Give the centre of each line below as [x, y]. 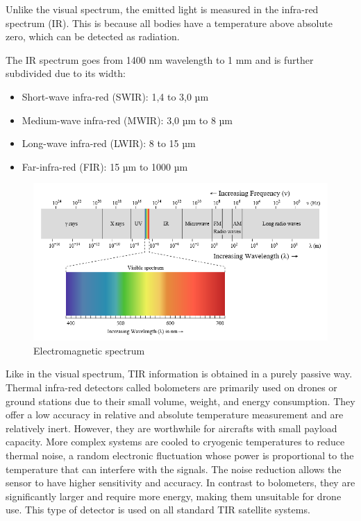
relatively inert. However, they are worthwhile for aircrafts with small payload [171, 428]
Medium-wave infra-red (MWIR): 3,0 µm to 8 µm [127, 120]
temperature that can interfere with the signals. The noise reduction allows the [174, 469]
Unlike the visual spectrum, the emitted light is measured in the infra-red [162, 9]
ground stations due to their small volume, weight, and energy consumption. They [180, 401]
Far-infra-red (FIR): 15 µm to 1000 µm [105, 166]
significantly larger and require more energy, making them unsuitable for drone [174, 496]
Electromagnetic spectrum [89, 350]
